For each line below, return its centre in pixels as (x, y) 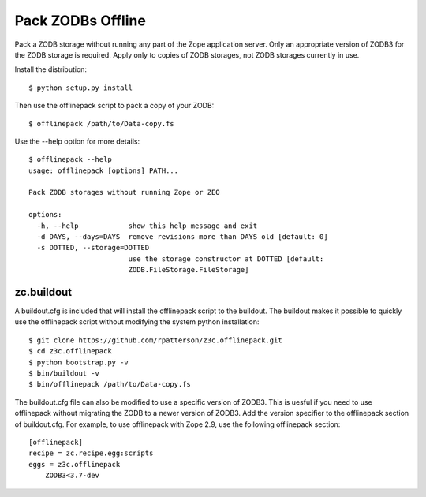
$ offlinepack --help (70, 159)
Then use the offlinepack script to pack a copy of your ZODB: (114, 106)
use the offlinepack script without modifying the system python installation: (137, 322)
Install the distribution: (50, 69)
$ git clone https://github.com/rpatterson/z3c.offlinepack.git (156, 340)
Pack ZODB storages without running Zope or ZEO (124, 192)
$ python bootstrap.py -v (79, 362)
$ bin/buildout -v (64, 374)
